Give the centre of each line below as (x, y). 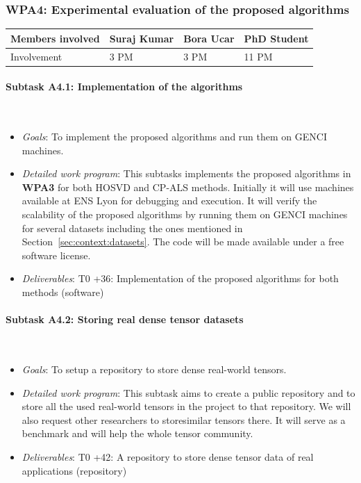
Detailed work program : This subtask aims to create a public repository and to (188, 392)
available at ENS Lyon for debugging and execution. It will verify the (169, 200)
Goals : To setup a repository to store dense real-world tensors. (154, 369)
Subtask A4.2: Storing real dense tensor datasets (125, 319)
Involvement (36, 56)
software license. (56, 255)
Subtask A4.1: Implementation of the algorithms (124, 87)
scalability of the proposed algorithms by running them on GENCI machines (185, 214)
